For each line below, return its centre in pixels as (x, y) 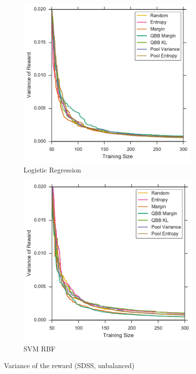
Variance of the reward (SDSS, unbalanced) (69, 365)
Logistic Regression (52, 169)
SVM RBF (40, 349)
